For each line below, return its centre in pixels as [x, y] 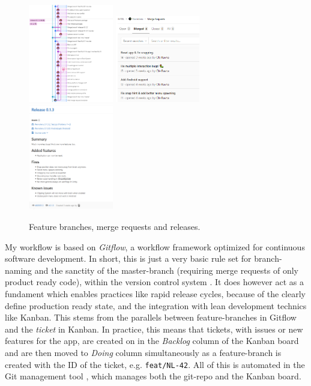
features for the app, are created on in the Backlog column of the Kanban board [152, 341]
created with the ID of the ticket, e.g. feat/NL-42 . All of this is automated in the [155, 364]
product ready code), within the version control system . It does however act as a [154, 282]
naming [19, 270]
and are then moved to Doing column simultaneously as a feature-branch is [143, 352]
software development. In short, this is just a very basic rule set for [128, 258]
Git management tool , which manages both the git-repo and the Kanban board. [153, 376]
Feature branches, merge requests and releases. [115, 227]
